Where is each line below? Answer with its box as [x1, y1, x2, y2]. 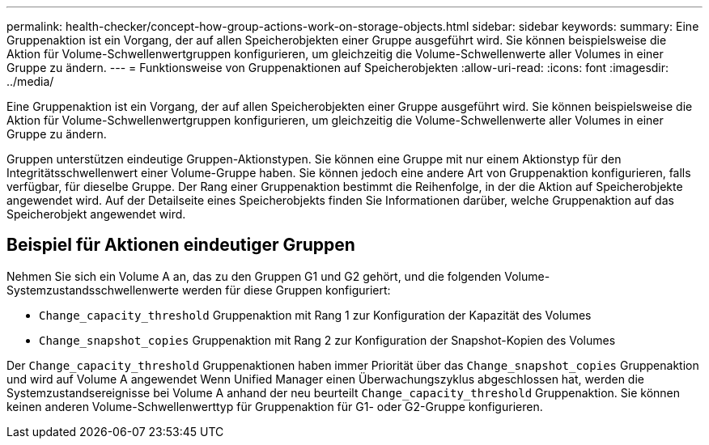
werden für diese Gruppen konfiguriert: [181, 282, 391, 297]
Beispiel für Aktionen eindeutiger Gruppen [6, 235, 355, 256]
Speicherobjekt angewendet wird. [6, 207, 186, 221]
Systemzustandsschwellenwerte [6, 282, 179, 297]
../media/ [6, 74, 54, 88]
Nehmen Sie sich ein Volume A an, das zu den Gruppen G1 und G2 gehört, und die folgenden [6, 269, 502, 283]
